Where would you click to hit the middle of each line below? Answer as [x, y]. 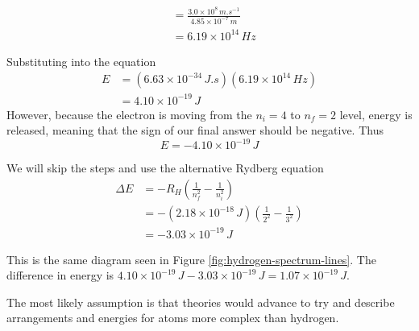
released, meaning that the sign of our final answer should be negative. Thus [195, 130]
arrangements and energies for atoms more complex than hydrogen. [173, 318]
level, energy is [376, 114]
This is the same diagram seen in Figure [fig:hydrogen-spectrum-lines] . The [191, 259]
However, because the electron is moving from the [129, 114]
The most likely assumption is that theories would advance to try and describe [201, 302]
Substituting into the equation [81, 61]
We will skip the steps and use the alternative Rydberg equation [165, 168]
